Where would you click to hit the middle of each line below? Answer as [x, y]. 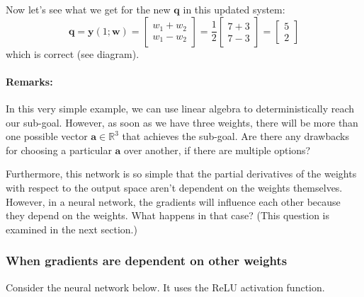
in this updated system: [234, 9]
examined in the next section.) [72, 229]
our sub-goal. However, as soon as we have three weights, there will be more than [182, 122]
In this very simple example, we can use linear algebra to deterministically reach [180, 108]
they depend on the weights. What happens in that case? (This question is [168, 215]
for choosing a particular [59, 150]
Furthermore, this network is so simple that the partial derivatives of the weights [181, 174]
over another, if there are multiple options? [217, 150]
